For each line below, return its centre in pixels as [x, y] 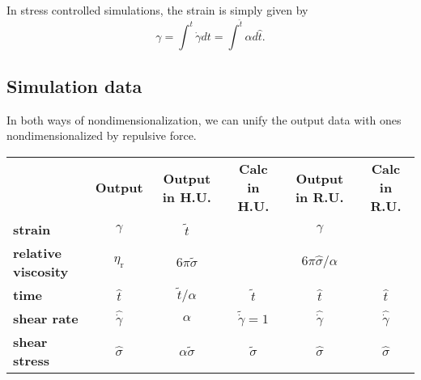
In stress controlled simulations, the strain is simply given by [157, 10]
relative [37, 253]
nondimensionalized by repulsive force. [102, 135]
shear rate [46, 319]
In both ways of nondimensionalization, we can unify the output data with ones [204, 119]
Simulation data [74, 86]
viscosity [41, 272]
